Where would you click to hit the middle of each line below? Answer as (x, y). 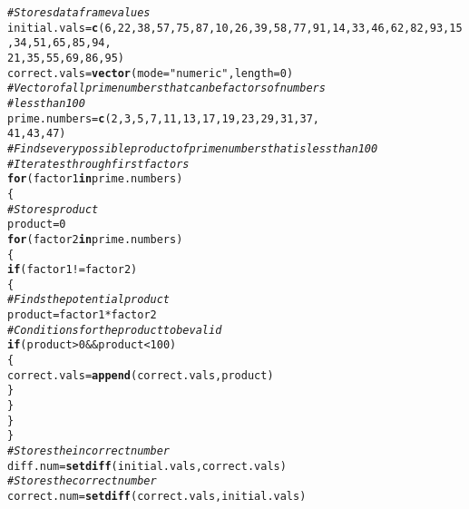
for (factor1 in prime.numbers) (95, 179)
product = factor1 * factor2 (82, 315)
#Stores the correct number (82, 481)
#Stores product (53, 209)
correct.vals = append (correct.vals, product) (141, 375)
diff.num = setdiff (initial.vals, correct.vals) (147, 466)
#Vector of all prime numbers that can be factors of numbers (166, 88)
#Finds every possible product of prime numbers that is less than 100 (193, 148)
